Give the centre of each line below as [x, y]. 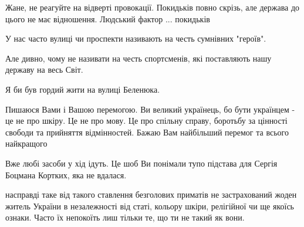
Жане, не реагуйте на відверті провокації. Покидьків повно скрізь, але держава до [153, 7]
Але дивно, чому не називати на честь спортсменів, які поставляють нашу [139, 58]
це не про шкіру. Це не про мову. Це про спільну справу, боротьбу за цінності [146, 121]
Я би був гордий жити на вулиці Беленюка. [83, 89]
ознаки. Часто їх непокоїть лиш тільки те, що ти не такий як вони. [125, 217]
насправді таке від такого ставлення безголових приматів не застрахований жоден [151, 194]
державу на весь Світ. [44, 70]
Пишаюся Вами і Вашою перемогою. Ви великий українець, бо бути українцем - [150, 109]
